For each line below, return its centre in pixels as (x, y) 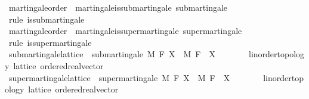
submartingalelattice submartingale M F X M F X (112, 54)
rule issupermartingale (50, 42)
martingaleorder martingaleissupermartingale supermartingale (125, 31)
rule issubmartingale (47, 19)
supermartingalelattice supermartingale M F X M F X (119, 77)
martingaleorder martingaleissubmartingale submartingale (118, 7)
